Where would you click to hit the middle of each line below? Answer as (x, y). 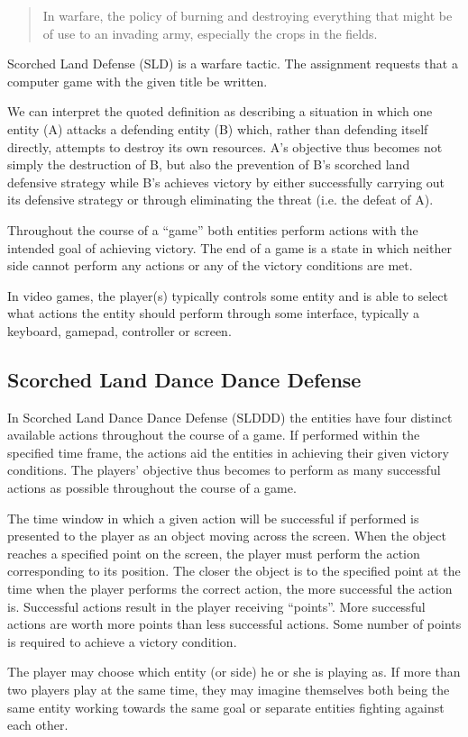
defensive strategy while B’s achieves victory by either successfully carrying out (226, 182)
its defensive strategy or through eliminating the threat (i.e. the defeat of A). (220, 200)
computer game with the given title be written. (138, 81)
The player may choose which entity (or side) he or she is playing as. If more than (234, 672)
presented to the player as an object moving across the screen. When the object (227, 536)
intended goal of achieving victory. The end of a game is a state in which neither (229, 247)
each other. (38, 725)
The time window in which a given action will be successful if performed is (213, 518)
